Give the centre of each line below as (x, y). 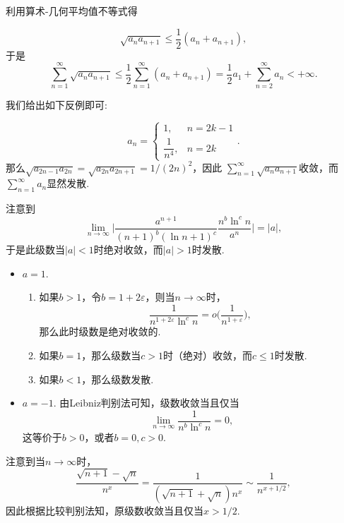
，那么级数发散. (118, 379)
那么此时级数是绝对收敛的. (100, 331)
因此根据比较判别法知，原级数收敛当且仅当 (105, 510)
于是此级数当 (35, 250)
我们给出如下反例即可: (57, 105)
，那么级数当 (111, 355)
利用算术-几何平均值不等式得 (72, 11)
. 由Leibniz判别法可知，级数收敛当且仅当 (146, 403)
